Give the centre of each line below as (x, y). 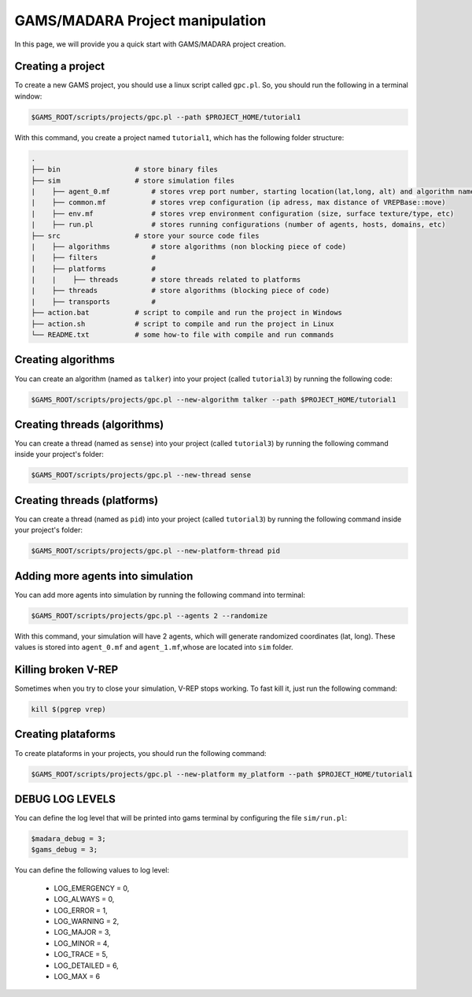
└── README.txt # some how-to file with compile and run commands (183, 335)
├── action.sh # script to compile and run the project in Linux (183, 324)
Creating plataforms (65, 734)
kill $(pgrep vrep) (68, 710)
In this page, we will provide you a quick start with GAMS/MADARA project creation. (150, 44)
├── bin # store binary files (124, 170)
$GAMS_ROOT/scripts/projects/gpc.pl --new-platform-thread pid (156, 551)
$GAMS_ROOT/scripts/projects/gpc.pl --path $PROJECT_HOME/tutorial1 (166, 117)
